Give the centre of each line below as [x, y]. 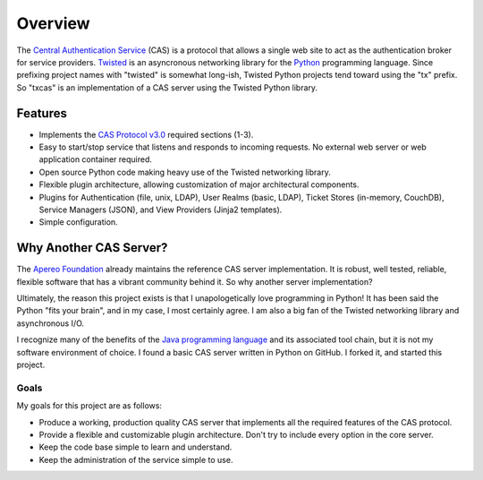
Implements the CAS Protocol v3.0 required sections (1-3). [146, 134]
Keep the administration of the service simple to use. [136, 459]
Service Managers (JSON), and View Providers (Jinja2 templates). [161, 210]
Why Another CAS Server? [92, 248]
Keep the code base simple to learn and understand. [136, 447]
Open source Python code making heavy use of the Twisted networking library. [185, 172]
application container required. [95, 159]
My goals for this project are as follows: [89, 406]
